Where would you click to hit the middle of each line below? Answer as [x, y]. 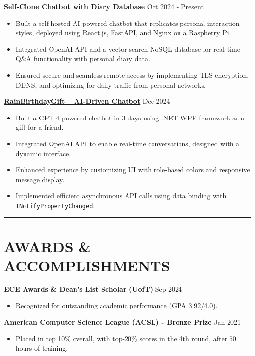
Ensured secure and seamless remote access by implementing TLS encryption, [132, 75]
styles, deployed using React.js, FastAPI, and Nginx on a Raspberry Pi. [123, 33]
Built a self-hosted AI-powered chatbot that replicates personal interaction [127, 23]
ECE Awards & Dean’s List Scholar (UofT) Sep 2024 [93, 289]
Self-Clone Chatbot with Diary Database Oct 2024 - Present [104, 6]
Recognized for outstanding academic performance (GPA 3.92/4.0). [116, 305]
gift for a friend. [39, 127]
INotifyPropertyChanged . [55, 205]
